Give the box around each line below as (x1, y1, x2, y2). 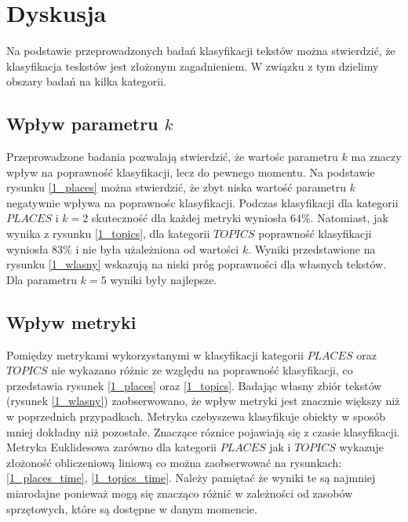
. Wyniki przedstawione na (248, 240, 376, 257)
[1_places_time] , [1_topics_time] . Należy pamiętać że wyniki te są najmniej (6, 469, 376, 486)
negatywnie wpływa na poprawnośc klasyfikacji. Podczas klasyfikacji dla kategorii (6, 194, 399, 210)
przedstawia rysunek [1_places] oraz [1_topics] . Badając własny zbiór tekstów (6, 377, 382, 393)
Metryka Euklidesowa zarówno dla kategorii (6, 439, 217, 455)
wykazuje (339, 439, 384, 455)
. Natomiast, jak (310, 210, 388, 226)
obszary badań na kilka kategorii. (6, 73, 166, 89)
